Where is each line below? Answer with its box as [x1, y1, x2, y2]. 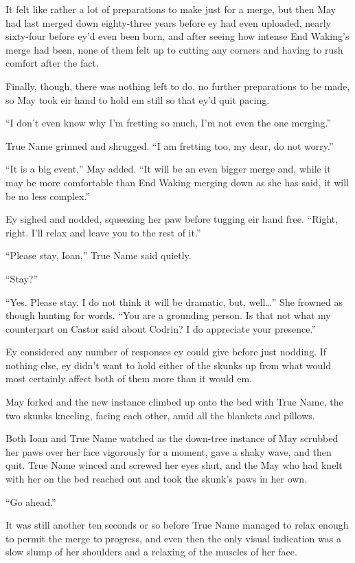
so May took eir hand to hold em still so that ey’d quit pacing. [5, 92, 270, 107]
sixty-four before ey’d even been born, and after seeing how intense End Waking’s [5, 29, 350, 43]
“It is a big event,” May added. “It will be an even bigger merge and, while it [5, 162, 331, 176]
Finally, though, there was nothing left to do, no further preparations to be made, [5, 78, 350, 93]
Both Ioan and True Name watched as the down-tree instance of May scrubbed [5, 431, 339, 445]
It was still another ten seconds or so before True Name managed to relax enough [5, 518, 349, 532]
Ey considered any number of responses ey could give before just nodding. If [5, 344, 327, 359]
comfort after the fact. [5, 56, 99, 70]
